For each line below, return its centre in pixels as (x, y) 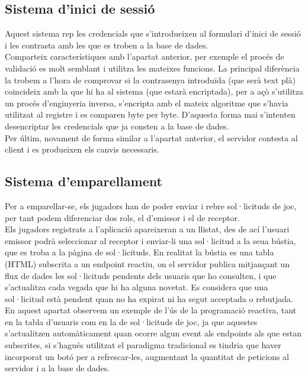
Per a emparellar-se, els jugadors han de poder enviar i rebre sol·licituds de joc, (151, 205)
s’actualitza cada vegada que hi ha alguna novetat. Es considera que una (137, 287)
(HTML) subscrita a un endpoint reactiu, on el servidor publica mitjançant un (147, 263)
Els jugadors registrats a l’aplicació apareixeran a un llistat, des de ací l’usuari (147, 229)
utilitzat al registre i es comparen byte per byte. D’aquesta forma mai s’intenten (150, 114)
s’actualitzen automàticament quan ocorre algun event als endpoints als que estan (153, 333)
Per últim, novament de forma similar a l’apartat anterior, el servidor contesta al (151, 137)
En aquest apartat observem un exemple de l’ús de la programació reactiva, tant (151, 310)
